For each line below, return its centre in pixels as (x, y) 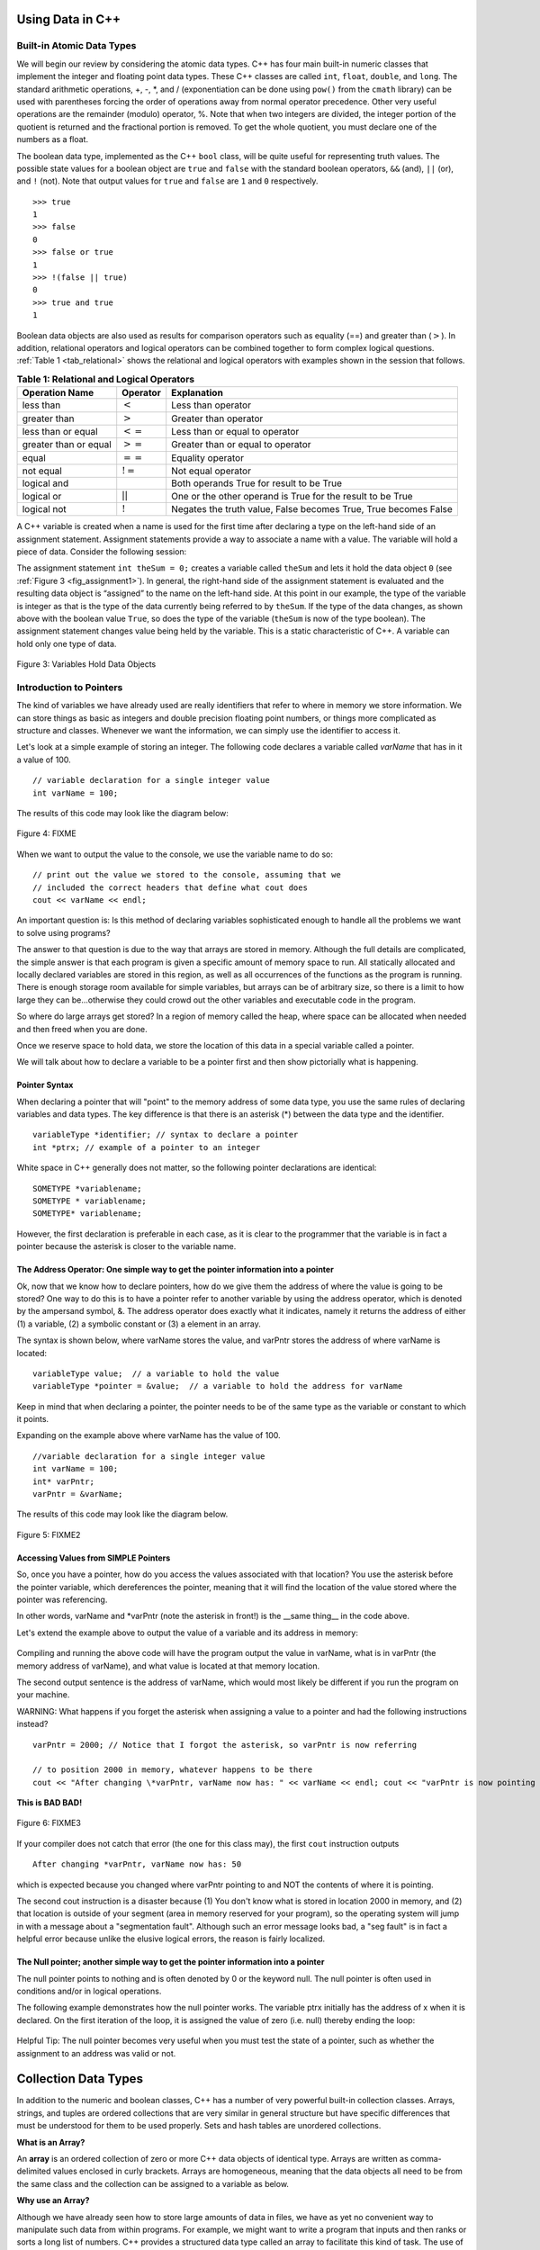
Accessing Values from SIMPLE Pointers (94, 1558)
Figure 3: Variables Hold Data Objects (86, 664)
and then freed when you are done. (82, 1029)
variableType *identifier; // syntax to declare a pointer (166, 1135)
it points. (33, 1419)
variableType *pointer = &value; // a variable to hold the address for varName (218, 1386)
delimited (34, 2171)
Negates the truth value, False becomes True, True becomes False (312, 509)
